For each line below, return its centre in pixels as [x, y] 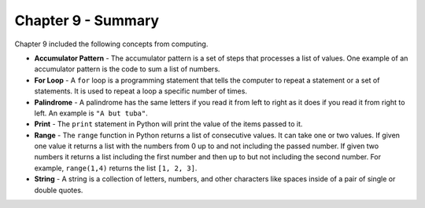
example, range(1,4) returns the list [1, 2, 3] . [116, 168]
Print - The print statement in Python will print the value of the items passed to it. [168, 124]
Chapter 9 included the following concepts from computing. [111, 44]
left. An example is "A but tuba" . [91, 113]
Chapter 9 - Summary [87, 20]
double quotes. [59, 190]
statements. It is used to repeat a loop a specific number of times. [141, 91]
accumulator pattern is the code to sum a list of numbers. [127, 69]
